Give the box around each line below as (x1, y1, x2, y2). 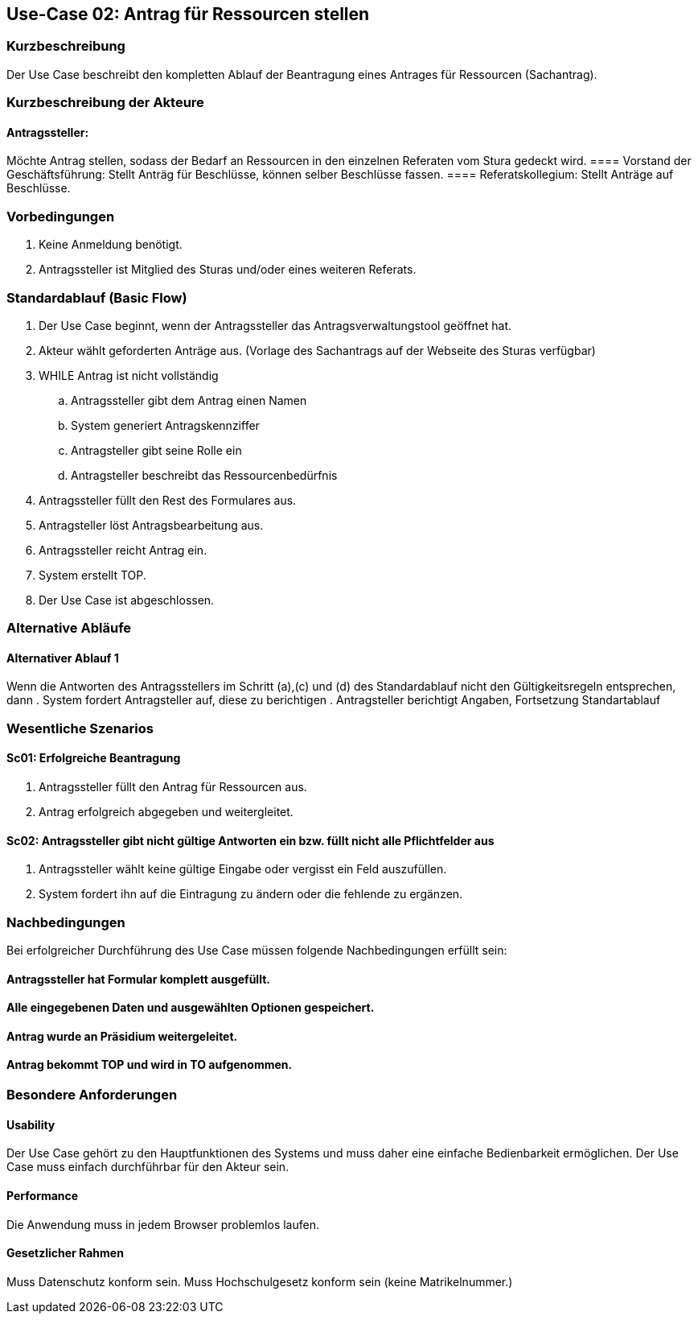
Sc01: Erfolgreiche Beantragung (6, 751, 181, 765)
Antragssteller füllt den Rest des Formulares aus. (39, 493, 297, 507)
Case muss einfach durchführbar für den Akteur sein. (6, 1160, 289, 1174)
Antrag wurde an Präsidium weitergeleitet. (6, 1029, 238, 1043)
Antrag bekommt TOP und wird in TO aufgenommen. (6, 1058, 293, 1072)
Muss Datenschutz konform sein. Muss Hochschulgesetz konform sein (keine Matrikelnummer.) (6, 1274, 513, 1289)
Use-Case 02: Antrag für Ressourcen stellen (6, 4, 370, 24)
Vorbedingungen (6, 208, 115, 225)
